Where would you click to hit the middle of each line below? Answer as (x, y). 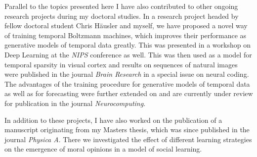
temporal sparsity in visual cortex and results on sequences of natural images (121, 64)
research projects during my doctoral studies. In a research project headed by (122, 16)
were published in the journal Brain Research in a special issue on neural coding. (127, 74)
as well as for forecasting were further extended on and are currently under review (129, 93)
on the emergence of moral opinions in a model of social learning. (103, 149)
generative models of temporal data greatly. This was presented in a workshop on (128, 45)
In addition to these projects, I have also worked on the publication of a (113, 120)
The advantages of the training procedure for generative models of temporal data (127, 83)
